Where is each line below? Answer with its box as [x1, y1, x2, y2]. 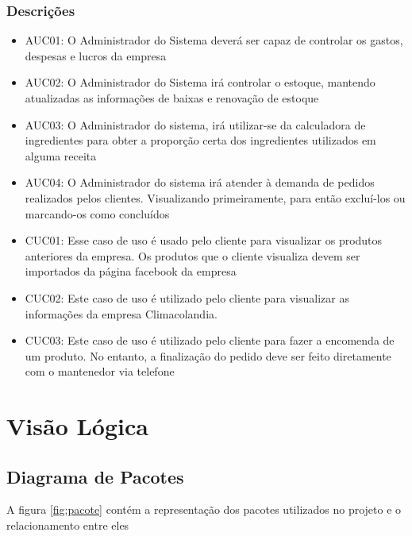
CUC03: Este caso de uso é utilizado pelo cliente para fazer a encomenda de [25, 332, 395, 349]
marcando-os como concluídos [25, 205, 170, 222]
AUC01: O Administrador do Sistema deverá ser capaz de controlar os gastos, [25, 32, 403, 48]
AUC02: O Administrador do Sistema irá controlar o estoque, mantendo [25, 74, 375, 91]
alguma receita [25, 147, 97, 164]
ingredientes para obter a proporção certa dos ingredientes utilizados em [25, 132, 376, 148]
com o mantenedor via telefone [25, 363, 175, 380]
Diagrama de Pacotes [6, 464, 184, 488]
